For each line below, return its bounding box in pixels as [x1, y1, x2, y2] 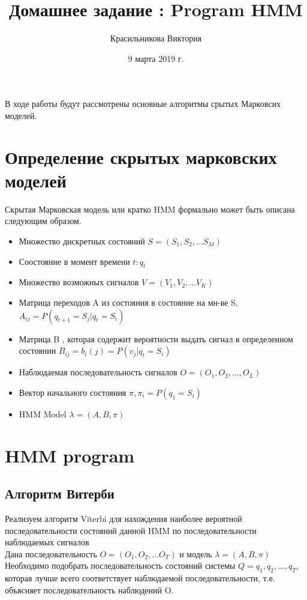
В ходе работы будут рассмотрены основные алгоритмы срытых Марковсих [5, 97, 281, 110]
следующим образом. [5, 214, 82, 227]
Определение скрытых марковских [5, 144, 277, 169]
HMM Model [19, 407, 67, 420]
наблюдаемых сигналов [5, 536, 89, 548]
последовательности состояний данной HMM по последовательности [5, 524, 257, 536]
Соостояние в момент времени [19, 255, 130, 267]
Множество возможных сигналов [19, 276, 139, 288]
